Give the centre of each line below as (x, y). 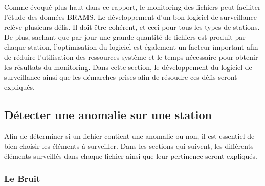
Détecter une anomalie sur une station (108, 114)
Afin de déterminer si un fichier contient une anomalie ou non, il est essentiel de (129, 136)
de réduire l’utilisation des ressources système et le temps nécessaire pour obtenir (131, 56)
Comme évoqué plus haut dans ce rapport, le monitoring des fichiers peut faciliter (132, 7)
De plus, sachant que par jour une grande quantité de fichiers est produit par (125, 37)
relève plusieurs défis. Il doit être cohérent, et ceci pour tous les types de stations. (132, 27)
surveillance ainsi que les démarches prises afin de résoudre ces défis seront (121, 77)
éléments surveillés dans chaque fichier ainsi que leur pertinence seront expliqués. (131, 156)
